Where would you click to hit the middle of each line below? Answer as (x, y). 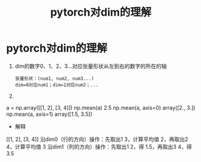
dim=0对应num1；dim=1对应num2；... (57, 85)
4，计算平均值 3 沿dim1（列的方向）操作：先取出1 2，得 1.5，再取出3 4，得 (99, 146)
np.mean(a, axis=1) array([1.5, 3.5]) (49, 114)
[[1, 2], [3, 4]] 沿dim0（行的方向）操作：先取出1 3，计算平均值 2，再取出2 (97, 139)
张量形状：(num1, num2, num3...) (54, 79)
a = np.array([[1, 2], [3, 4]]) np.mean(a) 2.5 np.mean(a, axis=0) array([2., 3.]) (101, 107)
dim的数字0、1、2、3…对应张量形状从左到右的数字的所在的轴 (91, 66)
